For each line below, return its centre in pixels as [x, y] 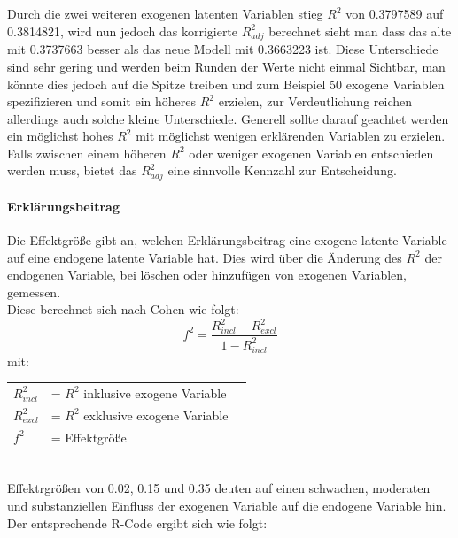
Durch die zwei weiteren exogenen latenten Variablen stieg [165, 13]
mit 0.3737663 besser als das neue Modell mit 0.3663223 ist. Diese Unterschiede [223, 49]
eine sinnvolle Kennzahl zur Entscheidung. [282, 170]
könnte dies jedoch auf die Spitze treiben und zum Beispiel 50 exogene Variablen [226, 84]
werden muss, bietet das [72, 170]
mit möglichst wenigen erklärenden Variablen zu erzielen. [291, 136]
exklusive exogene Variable [156, 415]
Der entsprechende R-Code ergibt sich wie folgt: [137, 523]
